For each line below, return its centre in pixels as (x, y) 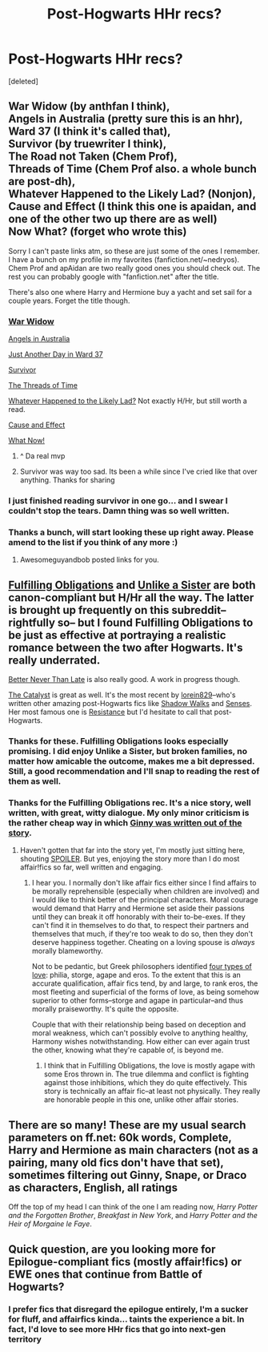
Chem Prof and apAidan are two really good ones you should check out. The (134, 268)
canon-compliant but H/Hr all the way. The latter (131, 597)
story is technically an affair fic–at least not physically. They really (152, 1092)
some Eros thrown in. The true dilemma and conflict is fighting (146, 1074)
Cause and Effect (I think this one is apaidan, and (132, 206)
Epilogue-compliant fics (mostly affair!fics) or (125, 1262)
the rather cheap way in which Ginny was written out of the (125, 822)
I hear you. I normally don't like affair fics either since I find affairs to (144, 883)
